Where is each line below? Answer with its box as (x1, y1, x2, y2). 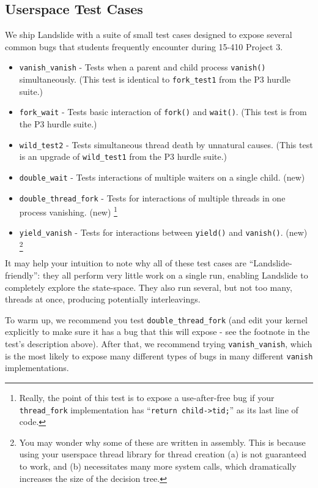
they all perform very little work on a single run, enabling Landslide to (42, 269, 308, 281)
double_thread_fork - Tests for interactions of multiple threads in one (19, 191, 286, 204)
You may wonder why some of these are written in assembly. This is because (19, 435, 306, 448)
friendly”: (5, 269, 40, 281)
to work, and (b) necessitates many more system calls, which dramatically (19, 459, 297, 472)
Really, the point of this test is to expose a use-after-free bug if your (19, 391, 275, 404)
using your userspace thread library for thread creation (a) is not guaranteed (19, 448, 307, 460)
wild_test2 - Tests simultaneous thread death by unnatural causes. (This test (19, 138, 313, 151)
